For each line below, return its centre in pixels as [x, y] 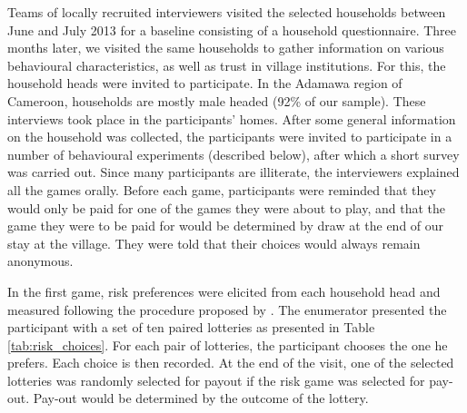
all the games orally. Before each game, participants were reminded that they [222, 189]
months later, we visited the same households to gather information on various [226, 48]
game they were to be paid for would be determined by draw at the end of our [226, 226]
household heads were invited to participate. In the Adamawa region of [205, 83]
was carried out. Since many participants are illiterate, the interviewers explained [233, 172]
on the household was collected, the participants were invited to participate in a [230, 137]
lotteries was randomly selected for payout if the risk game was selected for [216, 380]
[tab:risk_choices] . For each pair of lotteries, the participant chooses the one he [228, 344]
